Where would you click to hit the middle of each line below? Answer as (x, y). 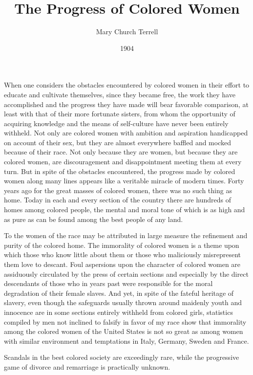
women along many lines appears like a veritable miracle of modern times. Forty (124, 181)
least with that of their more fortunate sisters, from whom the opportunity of (120, 114)
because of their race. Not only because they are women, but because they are (121, 152)
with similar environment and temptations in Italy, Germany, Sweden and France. (126, 341)
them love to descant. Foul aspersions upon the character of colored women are (122, 264)
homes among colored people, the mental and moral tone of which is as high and (125, 210)
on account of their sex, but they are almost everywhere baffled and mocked (117, 142)
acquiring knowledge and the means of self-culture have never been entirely (116, 123)
